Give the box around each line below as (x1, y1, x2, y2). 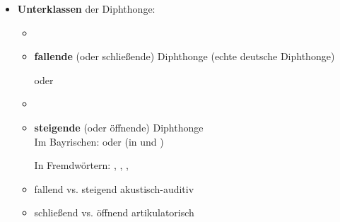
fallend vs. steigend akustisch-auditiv (34, 181, 194, 196)
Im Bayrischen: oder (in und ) (34, 134, 164, 148)
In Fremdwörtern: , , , (34, 158, 129, 173)
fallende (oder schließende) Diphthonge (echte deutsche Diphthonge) (34, 49, 335, 64)
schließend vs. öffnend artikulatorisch (34, 205, 194, 220)
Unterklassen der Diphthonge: (17, 1, 156, 16)
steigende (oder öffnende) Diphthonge (34, 119, 204, 134)
